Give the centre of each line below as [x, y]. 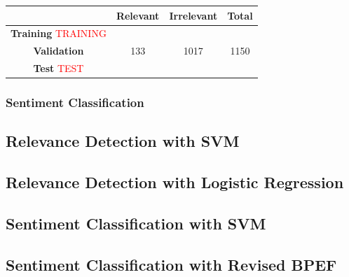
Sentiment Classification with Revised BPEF [171, 264]
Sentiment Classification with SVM [136, 223]
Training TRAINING [59, 33]
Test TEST [59, 68]
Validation [59, 51]
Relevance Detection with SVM [123, 141]
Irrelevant [193, 15]
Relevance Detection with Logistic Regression [175, 182]
